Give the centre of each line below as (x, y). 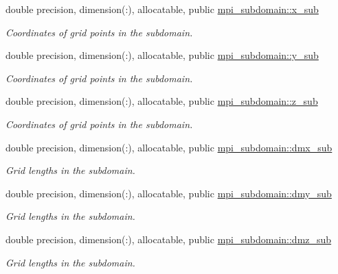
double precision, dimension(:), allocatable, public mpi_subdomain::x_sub (162, 9)
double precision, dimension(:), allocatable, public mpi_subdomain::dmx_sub (169, 147)
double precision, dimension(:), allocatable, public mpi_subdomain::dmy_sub (169, 193)
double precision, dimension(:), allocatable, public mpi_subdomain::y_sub (162, 55)
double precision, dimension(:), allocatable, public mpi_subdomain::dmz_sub (169, 239)
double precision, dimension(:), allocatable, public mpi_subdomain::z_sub (162, 101)
